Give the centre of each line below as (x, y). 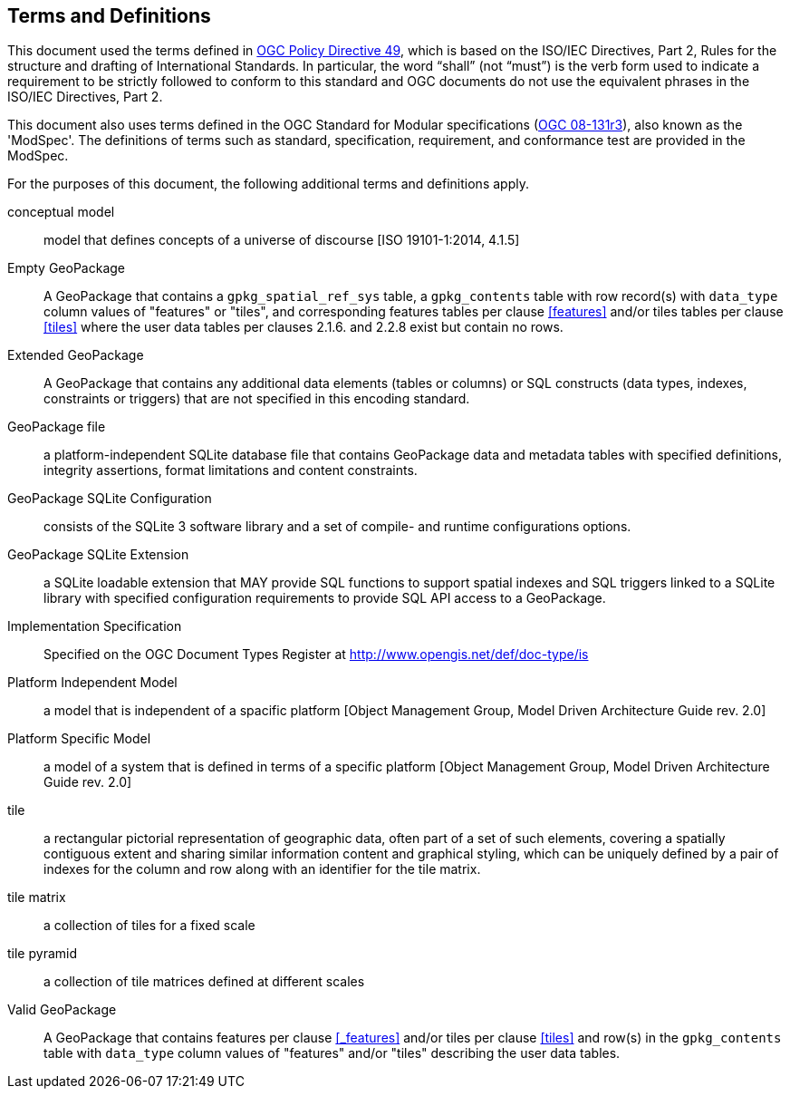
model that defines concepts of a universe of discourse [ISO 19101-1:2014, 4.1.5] (282, 240)
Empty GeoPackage (67, 268)
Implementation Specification (95, 626)
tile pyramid (42, 954)
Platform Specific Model (79, 739)
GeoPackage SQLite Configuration (110, 499)
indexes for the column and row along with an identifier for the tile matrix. (262, 869)
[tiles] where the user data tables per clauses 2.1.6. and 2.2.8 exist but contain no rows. (303, 327)
